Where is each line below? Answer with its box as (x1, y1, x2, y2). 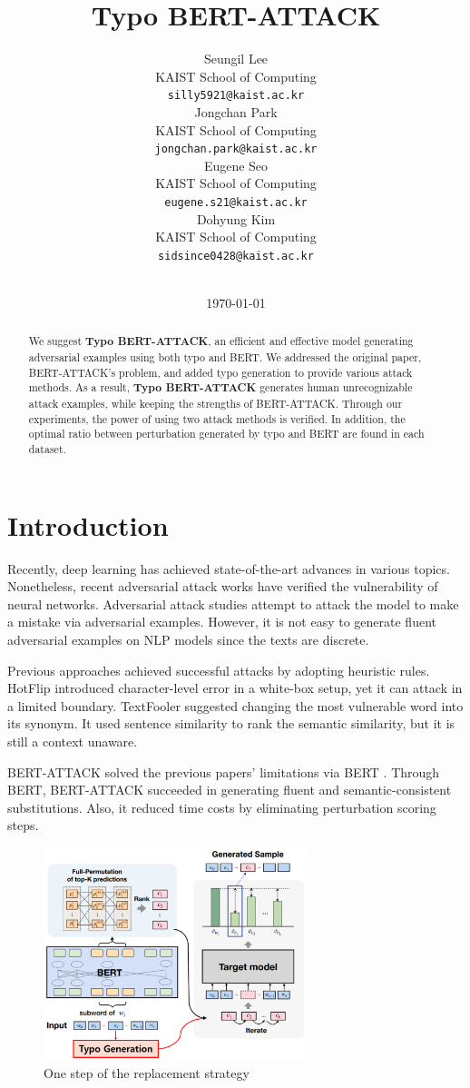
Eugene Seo (203, 155, 269, 174)
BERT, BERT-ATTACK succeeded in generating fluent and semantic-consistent (7, 780, 452, 799)
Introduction (7, 506, 169, 543)
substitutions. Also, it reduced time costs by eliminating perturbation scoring (7, 797, 436, 816)
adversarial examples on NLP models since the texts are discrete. (7, 630, 369, 649)
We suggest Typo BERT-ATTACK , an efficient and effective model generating (28, 333, 414, 350)
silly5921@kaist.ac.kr (167, 89, 305, 103)
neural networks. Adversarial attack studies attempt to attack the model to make (7, 594, 459, 613)
